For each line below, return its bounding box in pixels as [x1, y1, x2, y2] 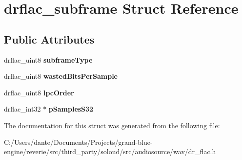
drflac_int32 [4, 104, 41, 114]
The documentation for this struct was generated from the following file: [4, 120, 220, 130]
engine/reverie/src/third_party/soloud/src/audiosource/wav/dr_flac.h [4, 146, 216, 157]
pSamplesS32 [48, 104, 94, 114]
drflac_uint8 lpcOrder [4, 87, 74, 97]
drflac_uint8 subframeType [4, 54, 93, 65]
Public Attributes [4, 31, 95, 46]
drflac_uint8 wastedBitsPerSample [4, 71, 118, 81]
